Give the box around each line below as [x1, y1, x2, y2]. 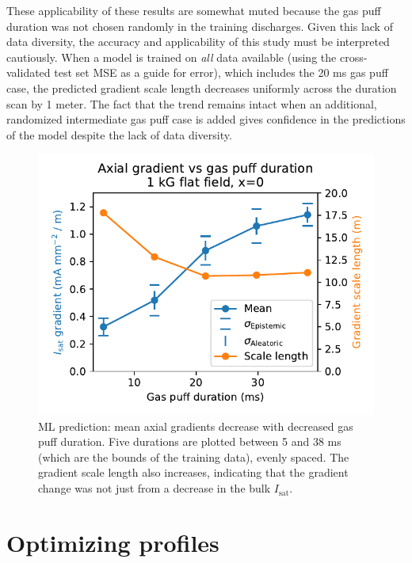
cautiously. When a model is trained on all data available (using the [6, 48, 337, 65]
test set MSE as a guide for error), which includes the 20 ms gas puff [54, 64, 388, 81]
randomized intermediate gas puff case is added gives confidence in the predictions [6, 111, 406, 127]
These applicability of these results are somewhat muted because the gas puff [6, 2, 381, 18]
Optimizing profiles [6, 526, 219, 558]
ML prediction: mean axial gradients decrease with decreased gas [38, 417, 353, 434]
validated [6, 64, 51, 81]
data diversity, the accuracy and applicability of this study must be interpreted [6, 33, 390, 50]
